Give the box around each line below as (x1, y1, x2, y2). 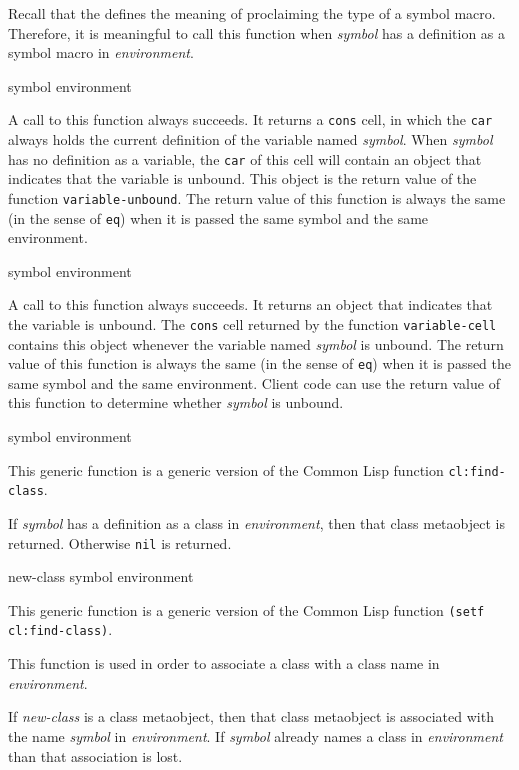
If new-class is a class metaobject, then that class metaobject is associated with (8, 706, 494, 727)
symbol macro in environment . (8, 42, 194, 63)
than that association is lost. (8, 745, 183, 766)
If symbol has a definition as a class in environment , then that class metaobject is (8, 512, 505, 533)
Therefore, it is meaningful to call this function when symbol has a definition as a (8, 22, 506, 43)
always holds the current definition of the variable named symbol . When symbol (8, 129, 493, 150)
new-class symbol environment (8, 566, 194, 587)
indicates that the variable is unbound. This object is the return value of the (8, 168, 477, 189)
